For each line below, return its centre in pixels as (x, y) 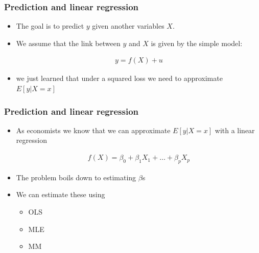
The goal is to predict (50, 26)
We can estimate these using (61, 194)
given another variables (128, 26)
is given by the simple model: (197, 43)
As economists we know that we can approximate (93, 130)
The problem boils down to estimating (76, 177)
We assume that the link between (68, 43)
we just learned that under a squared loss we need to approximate (119, 78)
